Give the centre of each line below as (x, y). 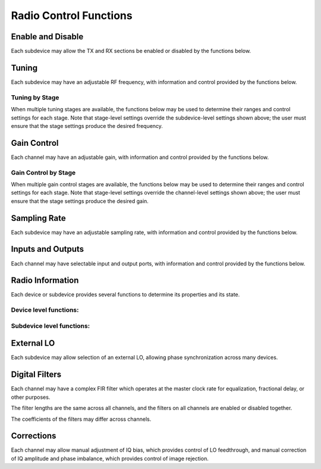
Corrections (34, 436)
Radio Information (45, 281)
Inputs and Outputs (48, 249)
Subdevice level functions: (51, 326)
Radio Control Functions (72, 15)
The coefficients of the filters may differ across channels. (81, 419)
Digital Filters (36, 375)
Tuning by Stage (35, 97)
